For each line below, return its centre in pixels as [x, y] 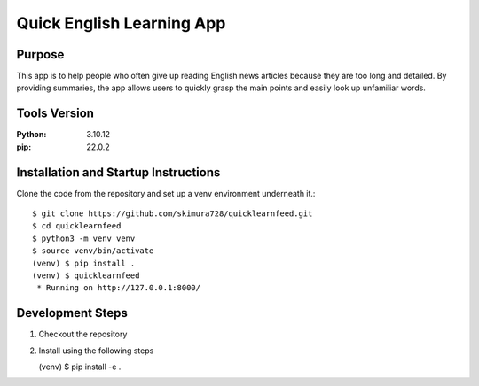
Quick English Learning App [121, 23]
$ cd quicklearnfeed [77, 226]
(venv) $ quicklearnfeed [86, 276]
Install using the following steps [96, 351]
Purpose [40, 54]
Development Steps [72, 313]
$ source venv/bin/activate [93, 251]
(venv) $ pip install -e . [80, 367]
